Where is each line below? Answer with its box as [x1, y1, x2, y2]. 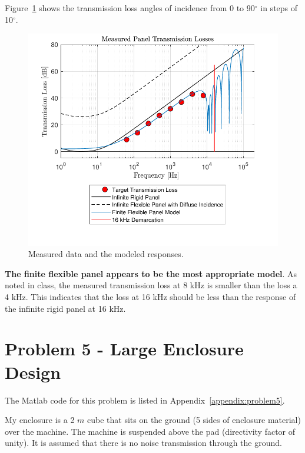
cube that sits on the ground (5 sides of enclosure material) [87, 414, 301, 426]
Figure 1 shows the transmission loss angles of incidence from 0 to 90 [5, 2, 255, 14]
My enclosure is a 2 [5, 414, 75, 426]
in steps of [260, 2, 298, 14]
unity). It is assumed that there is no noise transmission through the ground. [5, 437, 282, 449]
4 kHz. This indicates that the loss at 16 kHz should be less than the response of [5, 291, 296, 303]
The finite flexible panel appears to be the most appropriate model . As [5, 267, 297, 279]
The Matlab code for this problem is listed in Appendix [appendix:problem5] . [5, 394, 285, 406]
